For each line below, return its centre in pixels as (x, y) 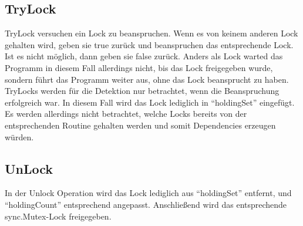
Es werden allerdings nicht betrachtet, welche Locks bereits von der (126, 114)
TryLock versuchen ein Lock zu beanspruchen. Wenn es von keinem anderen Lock (151, 33)
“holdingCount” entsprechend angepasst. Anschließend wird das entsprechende (146, 204)
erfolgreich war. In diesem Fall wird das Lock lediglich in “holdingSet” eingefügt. (150, 102)
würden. (19, 136)
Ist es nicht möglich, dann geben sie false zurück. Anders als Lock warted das (144, 56)
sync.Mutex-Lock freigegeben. (58, 216)
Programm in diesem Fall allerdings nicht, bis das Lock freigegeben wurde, (139, 67)
